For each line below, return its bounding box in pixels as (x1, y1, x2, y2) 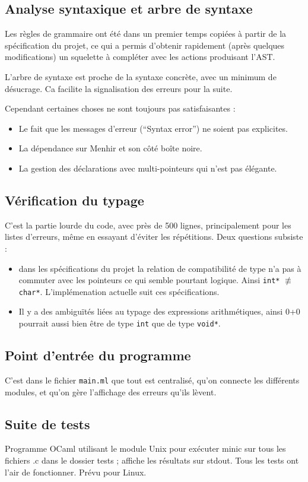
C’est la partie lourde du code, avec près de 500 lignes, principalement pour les (5, 218, 291, 231)
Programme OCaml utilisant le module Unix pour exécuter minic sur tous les (5, 442, 286, 455)
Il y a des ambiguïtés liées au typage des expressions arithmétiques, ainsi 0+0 (18, 305, 300, 318)
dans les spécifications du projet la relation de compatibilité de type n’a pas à (18, 262, 301, 274)
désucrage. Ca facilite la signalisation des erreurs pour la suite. (5, 82, 233, 94)
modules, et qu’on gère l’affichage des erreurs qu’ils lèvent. (5, 385, 217, 398)
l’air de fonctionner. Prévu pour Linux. (5, 465, 147, 478)
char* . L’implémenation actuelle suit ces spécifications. (18, 285, 220, 297)
